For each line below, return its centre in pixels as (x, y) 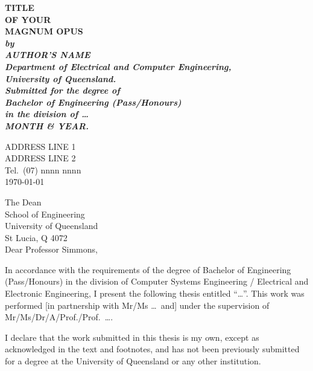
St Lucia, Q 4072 (36, 237)
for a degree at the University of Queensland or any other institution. (133, 361)
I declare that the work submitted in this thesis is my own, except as (132, 337)
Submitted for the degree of (62, 90)
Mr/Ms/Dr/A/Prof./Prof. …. (59, 317)
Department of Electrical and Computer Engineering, (118, 66)
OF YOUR (28, 19)
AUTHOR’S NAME (48, 55)
